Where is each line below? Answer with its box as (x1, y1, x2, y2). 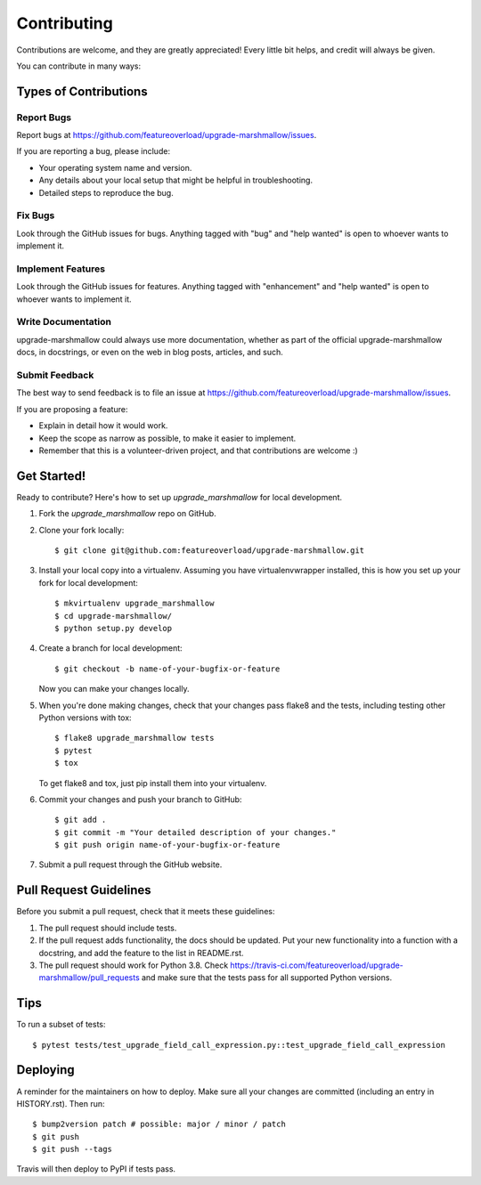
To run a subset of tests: (16, 1019, 106, 1030)
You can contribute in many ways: (16, 61, 142, 71)
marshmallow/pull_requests (38, 972, 140, 983)
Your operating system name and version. (38, 162, 192, 173)
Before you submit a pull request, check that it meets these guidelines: (16, 906, 275, 917)
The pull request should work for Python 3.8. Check (38, 960, 229, 970)
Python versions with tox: (38, 712, 133, 723)
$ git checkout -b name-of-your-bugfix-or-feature (54, 663, 281, 674)
